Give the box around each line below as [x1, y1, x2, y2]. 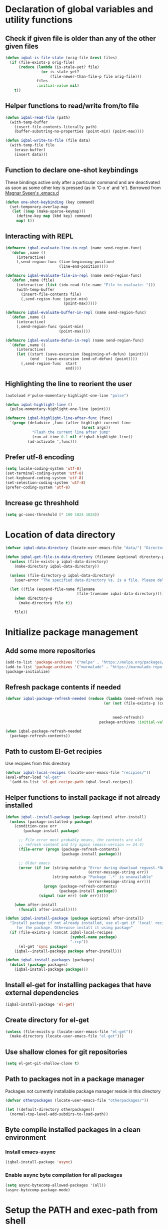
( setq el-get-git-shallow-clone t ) [5, 1061, 79, 1066]
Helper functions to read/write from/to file [5, 102, 139, 110]
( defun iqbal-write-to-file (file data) [5, 138, 91, 143]
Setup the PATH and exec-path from [5, 1204, 158, 1216]
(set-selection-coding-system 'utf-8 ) [5, 480, 86, 485]
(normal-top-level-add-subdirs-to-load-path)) [9, 1112, 108, 1117]
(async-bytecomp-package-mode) [5, 1187, 70, 1193]
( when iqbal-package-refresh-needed [5, 729, 81, 734]
